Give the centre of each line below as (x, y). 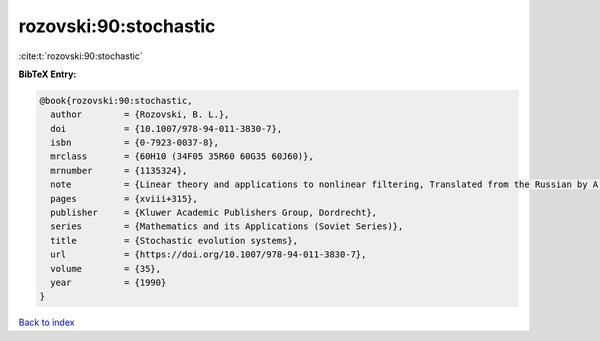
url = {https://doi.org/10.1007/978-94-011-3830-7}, (208, 254)
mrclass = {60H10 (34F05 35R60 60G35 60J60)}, (182, 156)
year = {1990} (108, 282)
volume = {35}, (106, 268)
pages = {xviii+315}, (124, 198)
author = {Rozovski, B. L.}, (140, 114)
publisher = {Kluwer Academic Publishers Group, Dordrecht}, (214, 213)
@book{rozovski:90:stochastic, (116, 100)
